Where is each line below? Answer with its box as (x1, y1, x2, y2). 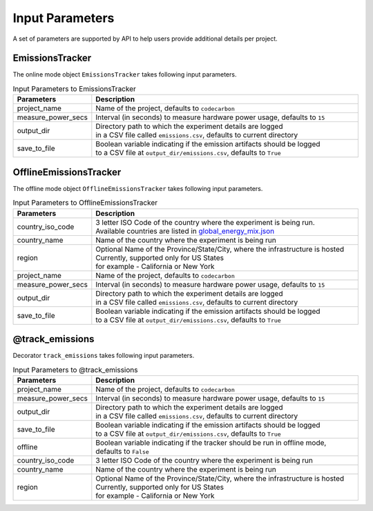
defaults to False (95, 446, 150, 456)
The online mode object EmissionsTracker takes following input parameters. (12, 70, 237, 79)
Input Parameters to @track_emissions (12, 365, 138, 374)
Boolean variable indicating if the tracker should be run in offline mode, (95, 438, 327, 448)
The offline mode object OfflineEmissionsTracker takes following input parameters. (12, 184, 263, 192)
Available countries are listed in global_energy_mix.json (95, 226, 275, 236)
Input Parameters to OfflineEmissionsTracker (12, 198, 158, 208)
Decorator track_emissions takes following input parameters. (12, 352, 195, 360)
